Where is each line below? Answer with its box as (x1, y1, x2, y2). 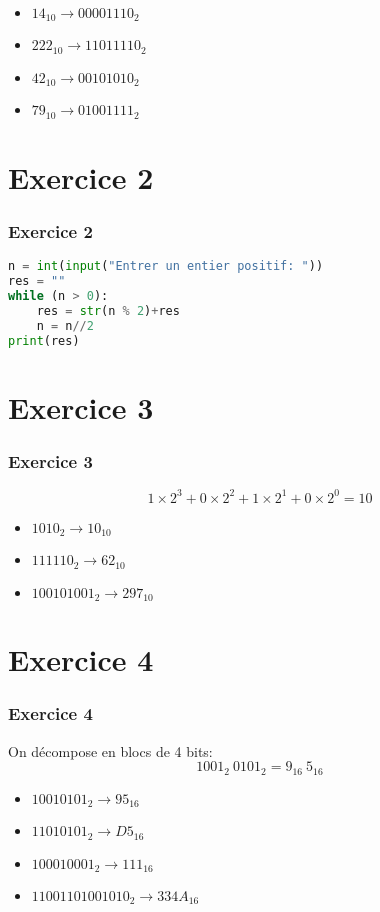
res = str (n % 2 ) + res (36, 303, 180, 318)
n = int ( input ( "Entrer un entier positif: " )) (8, 259, 324, 274)
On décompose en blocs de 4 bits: (8, 740, 213, 761)
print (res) (8, 333, 80, 348)
